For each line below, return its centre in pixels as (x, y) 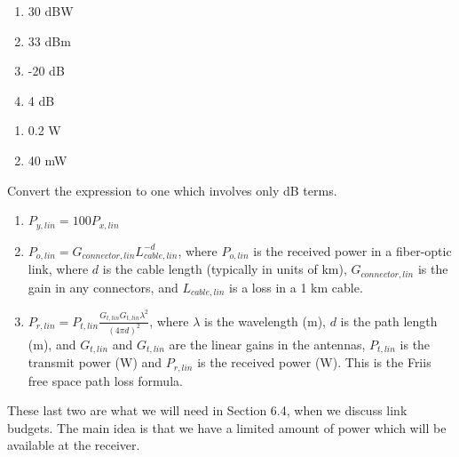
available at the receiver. (74, 445)
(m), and (52, 344)
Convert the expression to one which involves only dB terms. (172, 190)
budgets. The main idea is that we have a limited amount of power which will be (227, 427)
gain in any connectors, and (103, 287)
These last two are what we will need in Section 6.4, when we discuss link (207, 410)
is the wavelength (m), (265, 321)
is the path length (389, 321)
